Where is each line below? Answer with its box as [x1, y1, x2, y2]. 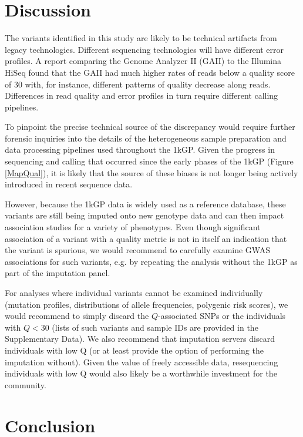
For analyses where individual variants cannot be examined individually [5, 287, 263, 298]
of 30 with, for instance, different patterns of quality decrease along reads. [5, 78, 271, 90]
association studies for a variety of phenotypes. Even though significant [5, 221, 261, 233]
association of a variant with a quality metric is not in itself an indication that [5, 232, 287, 244]
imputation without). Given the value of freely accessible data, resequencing [5, 355, 278, 368]
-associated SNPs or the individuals [157, 310, 286, 322]
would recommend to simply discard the [5, 310, 149, 322]
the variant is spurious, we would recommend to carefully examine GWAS [5, 244, 270, 256]
